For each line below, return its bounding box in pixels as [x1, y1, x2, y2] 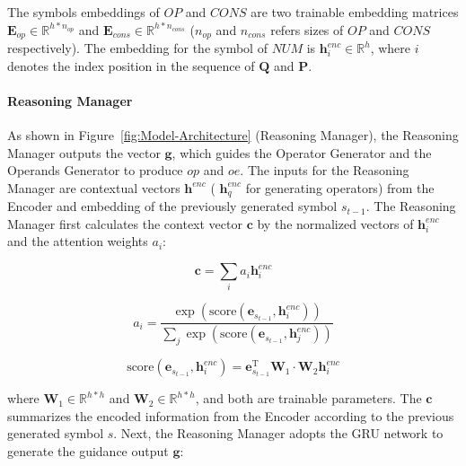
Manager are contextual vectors [7, 178, 180, 197]
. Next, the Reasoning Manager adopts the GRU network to [113, 424, 444, 443]
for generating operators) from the [245, 178, 435, 197]
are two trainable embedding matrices [251, 3, 459, 21]
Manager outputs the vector [7, 143, 161, 162]
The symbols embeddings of [7, 3, 160, 21]
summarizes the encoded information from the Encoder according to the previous [7, 406, 454, 425]
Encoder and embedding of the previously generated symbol [7, 197, 338, 215]
